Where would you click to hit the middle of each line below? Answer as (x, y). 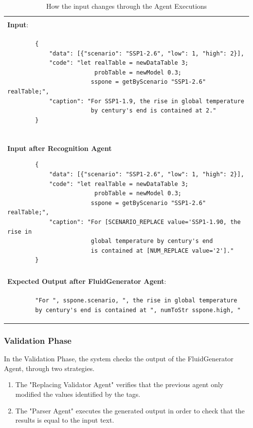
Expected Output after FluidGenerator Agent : (87, 281)
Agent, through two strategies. (49, 368)
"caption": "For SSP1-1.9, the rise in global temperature (146, 101)
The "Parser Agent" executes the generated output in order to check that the (130, 410)
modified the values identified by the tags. (78, 394)
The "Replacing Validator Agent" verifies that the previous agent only (119, 384)
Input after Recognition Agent (60, 148)
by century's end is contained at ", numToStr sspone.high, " (138, 310)
